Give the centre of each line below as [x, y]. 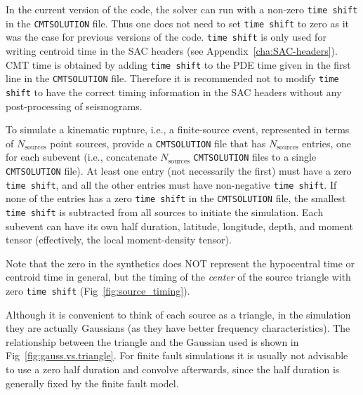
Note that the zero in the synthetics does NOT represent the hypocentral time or [180, 263]
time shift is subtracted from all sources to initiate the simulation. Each [165, 212]
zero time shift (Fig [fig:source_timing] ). [98, 291]
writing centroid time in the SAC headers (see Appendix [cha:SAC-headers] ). [172, 50]
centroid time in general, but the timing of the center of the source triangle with [178, 277]
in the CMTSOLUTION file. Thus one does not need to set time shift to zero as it [177, 23]
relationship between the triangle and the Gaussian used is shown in [152, 341]
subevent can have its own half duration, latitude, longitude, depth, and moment [179, 226]
